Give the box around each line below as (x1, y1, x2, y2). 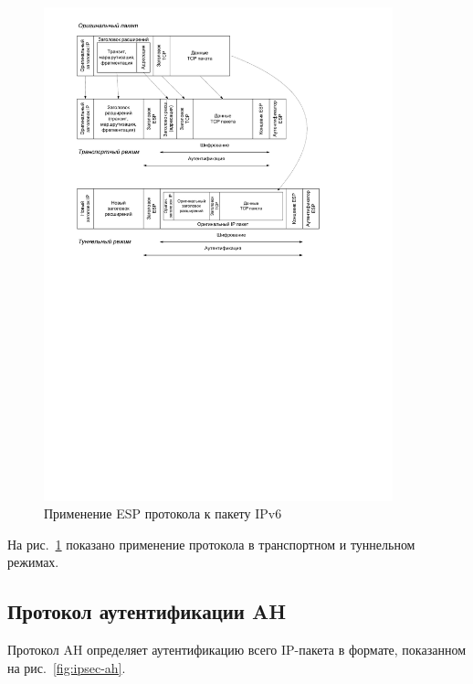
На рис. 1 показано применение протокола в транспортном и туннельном (7, 534, 415, 553)
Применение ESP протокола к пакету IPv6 (44, 504, 282, 523)
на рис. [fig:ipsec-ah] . (7, 657, 126, 677)
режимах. (7, 552, 59, 572)
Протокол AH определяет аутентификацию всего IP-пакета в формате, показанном (7, 640, 466, 659)
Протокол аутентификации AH (7, 597, 287, 625)
